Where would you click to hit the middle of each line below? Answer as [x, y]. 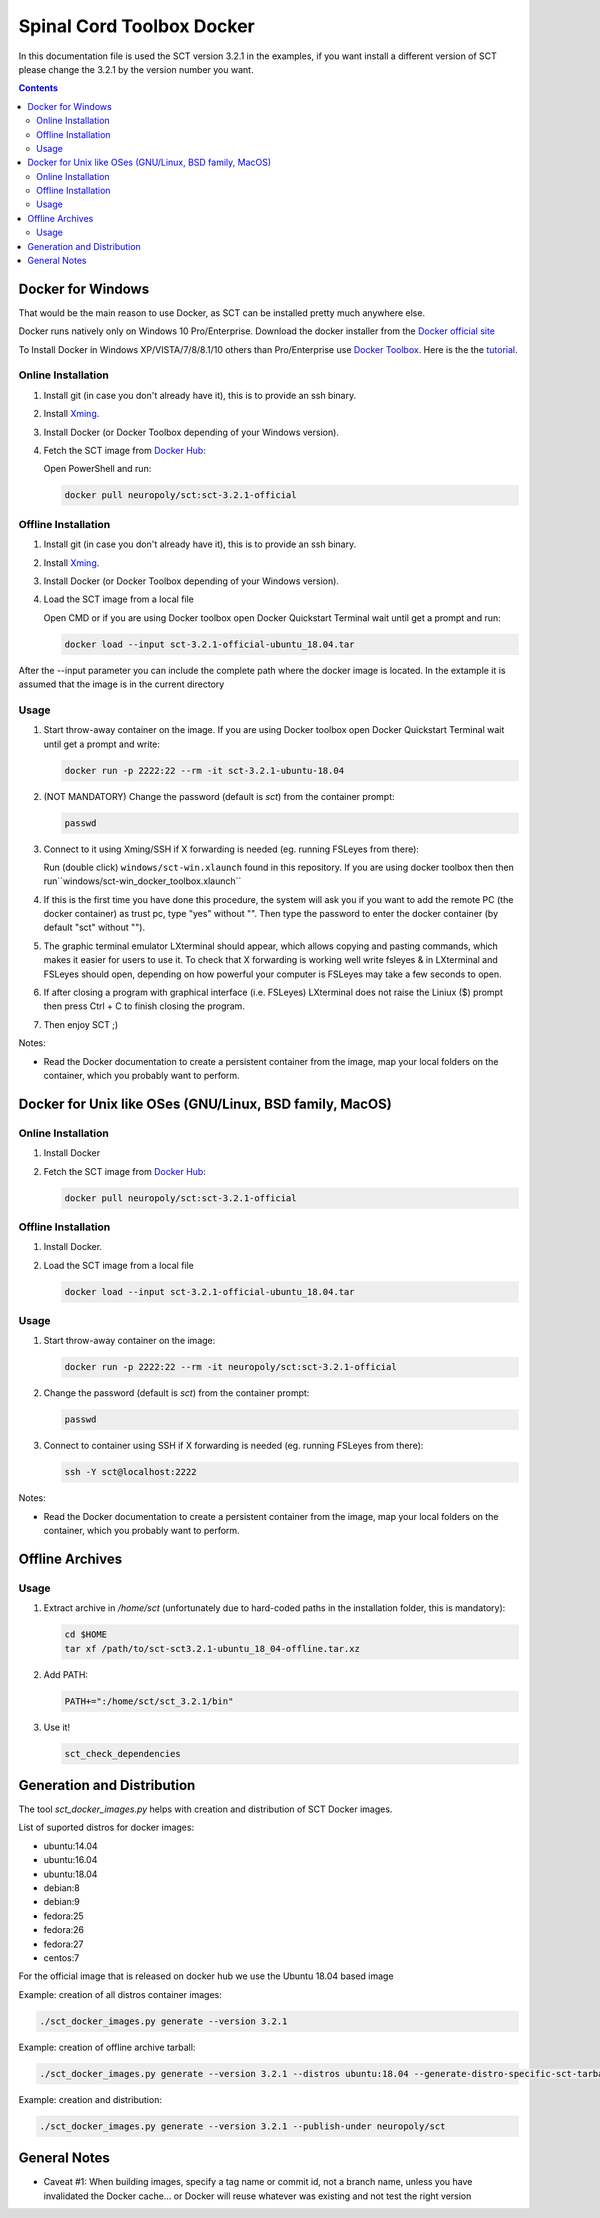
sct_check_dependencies [123, 1753]
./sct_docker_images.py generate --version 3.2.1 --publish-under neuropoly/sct [242, 2126]
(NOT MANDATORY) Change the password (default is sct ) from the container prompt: [219, 796]
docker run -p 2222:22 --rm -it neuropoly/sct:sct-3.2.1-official [230, 1367]
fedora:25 [63, 1916]
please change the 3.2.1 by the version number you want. [136, 69]
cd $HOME [86, 1634]
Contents [38, 88]
